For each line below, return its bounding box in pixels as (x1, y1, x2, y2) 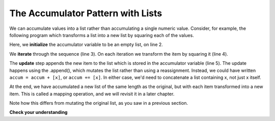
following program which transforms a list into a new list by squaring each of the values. (9, 32, 195, 38)
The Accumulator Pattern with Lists (9, 8, 162, 19)
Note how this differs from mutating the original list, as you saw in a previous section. (9, 100, 188, 106)
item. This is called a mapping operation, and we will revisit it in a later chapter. (9, 91, 175, 97)
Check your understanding (9, 109, 68, 115)
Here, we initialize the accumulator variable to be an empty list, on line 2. (9, 42, 163, 48)
